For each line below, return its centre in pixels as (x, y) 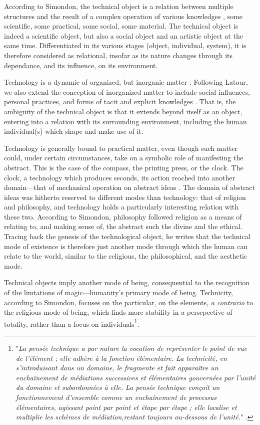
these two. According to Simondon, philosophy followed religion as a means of (123, 216)
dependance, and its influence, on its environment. (81, 65)
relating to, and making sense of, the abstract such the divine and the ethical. (123, 226)
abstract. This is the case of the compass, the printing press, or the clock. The (124, 167)
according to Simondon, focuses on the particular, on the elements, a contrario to (129, 302)
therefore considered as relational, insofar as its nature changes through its (118, 55)
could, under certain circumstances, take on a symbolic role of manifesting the (124, 158)
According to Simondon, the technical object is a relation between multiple (119, 6)
